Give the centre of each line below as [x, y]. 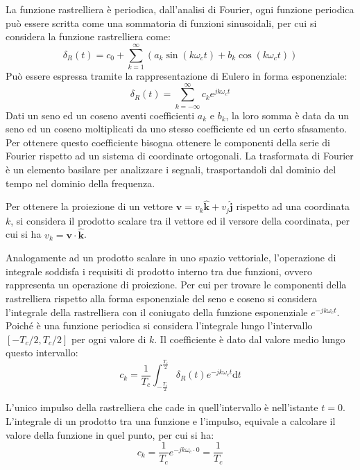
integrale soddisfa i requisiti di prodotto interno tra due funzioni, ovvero [159, 271]
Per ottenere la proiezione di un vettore [89, 206]
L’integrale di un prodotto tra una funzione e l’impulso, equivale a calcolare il [171, 421]
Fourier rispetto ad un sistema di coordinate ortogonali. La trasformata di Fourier [180, 156]
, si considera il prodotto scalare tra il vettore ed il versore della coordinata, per [180, 220]
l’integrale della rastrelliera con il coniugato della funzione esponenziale [157, 312]
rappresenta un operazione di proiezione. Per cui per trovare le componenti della [176, 285]
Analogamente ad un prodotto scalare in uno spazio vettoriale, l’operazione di [171, 258]
